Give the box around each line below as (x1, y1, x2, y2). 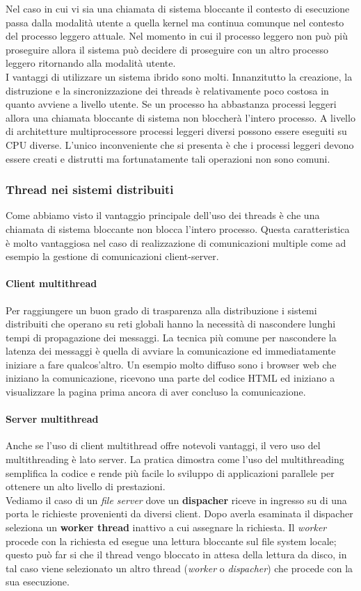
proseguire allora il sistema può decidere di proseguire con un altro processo (6, 42, 328, 56)
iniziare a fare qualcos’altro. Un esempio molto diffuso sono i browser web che (6, 357, 337, 371)
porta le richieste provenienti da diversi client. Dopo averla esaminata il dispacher (6, 506, 353, 521)
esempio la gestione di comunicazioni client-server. (6, 249, 219, 264)
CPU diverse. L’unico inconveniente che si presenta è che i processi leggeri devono (6, 137, 354, 152)
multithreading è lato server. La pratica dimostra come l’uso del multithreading (6, 452, 344, 467)
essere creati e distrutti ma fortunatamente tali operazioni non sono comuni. (6, 151, 330, 165)
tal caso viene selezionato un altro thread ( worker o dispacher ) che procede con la (6, 560, 353, 575)
